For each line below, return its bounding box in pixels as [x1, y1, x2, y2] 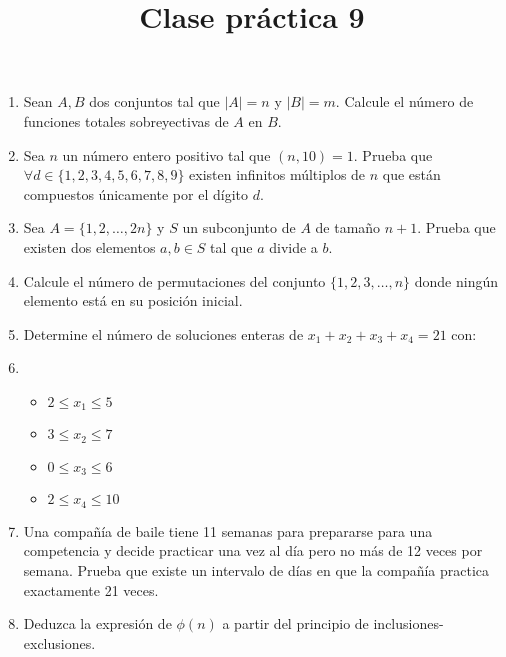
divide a [269, 236, 318, 257]
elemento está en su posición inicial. [23, 290, 243, 311]
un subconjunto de [182, 217, 296, 238]
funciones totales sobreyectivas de [23, 110, 229, 131]
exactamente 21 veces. [23, 579, 159, 600]
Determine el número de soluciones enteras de [23, 323, 304, 344]
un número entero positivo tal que [62, 144, 271, 165]
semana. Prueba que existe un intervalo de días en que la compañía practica [23, 559, 490, 580]
